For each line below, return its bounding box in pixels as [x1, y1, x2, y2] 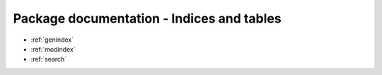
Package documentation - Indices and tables [13, 11, 282, 26]
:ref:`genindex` [30, 35, 74, 44]
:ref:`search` [30, 55, 67, 64]
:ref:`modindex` [30, 45, 76, 53]
